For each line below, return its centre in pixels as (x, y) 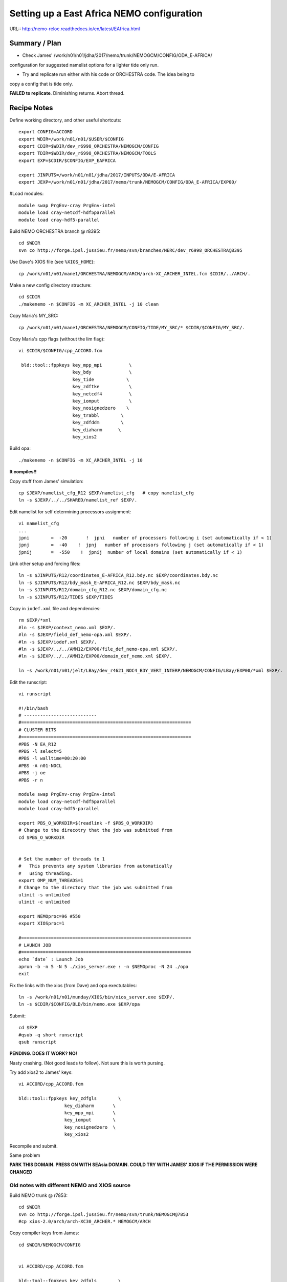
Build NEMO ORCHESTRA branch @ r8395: (55, 231)
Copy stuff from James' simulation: (47, 481)
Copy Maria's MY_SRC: (34, 316)
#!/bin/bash (34, 708)
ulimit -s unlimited (44, 895)
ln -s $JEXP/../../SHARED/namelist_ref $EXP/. (78, 500)
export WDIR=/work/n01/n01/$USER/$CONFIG (71, 139)
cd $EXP (28, 1028)
